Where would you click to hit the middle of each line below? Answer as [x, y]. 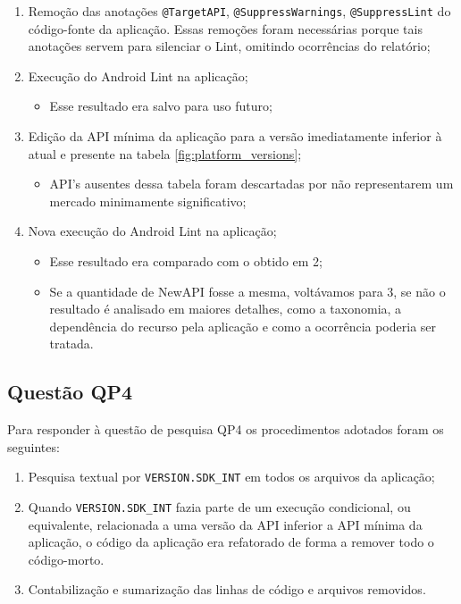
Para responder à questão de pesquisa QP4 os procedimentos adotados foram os [226, 429]
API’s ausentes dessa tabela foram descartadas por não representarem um [251, 184]
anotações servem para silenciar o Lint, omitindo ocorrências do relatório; [229, 46]
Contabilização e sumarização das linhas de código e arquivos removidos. [227, 589]
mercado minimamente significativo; [148, 201]
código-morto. [66, 559]
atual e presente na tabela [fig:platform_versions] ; [165, 153]
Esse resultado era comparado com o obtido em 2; [186, 261]
